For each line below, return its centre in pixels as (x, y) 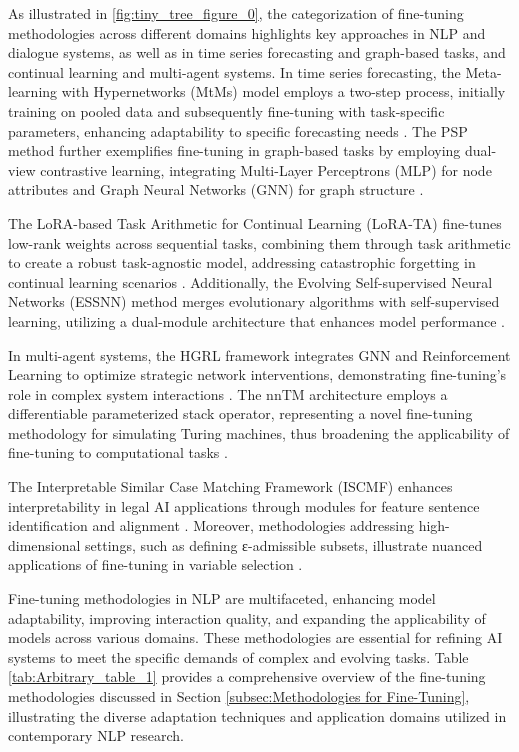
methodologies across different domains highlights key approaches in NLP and (247, 32)
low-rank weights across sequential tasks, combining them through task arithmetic (259, 242)
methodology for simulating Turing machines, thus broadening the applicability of (259, 432)
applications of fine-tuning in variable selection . (155, 564)
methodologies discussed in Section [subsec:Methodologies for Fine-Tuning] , (239, 696)
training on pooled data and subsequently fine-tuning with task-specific (226, 110)
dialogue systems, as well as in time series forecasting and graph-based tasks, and (257, 52)
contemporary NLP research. (96, 735)
